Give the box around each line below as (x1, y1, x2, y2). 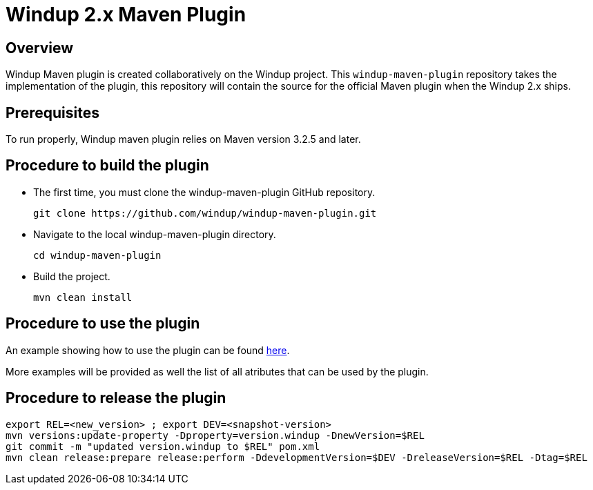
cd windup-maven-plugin (33, 249, 162, 261)
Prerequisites (6, 104, 99, 121)
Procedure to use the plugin (6, 315, 200, 333)
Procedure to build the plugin (6, 157, 209, 175)
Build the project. (33, 270, 110, 282)
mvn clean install (33, 291, 133, 303)
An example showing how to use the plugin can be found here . (6, 344, 290, 356)
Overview (6, 39, 74, 57)
